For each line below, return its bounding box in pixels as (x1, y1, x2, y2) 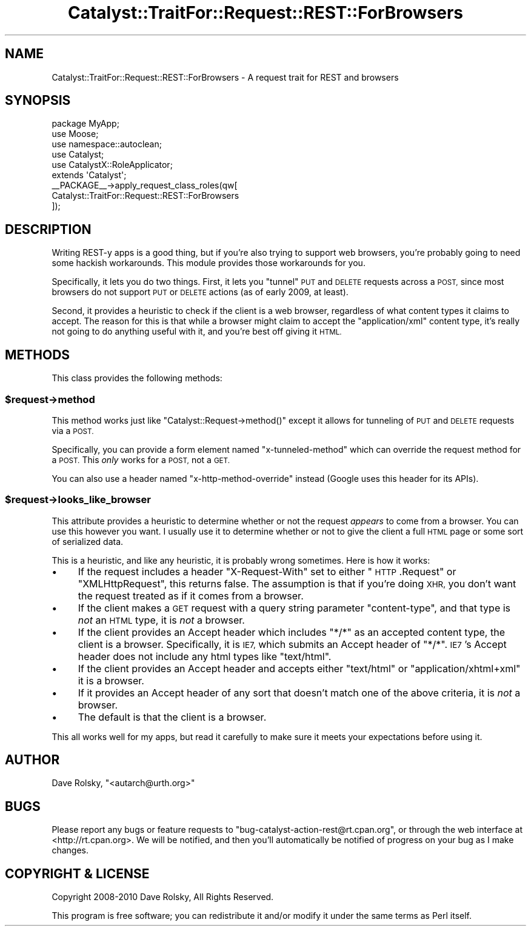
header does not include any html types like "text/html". (78, 650, 332, 662)
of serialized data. (52, 536, 124, 547)
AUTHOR (5, 752, 60, 768)
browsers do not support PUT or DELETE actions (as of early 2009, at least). (52, 287, 349, 298)
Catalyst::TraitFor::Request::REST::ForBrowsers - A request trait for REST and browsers (52, 72, 399, 82)
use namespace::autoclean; (52, 139, 162, 150)
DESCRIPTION (5, 221, 92, 237)
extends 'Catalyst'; (52, 170, 127, 181)
